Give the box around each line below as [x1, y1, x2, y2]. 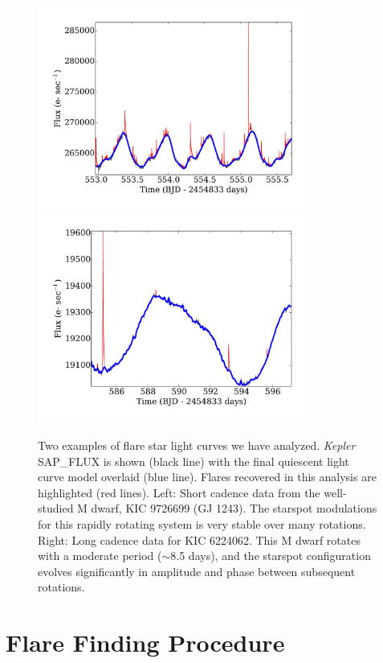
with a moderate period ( [38, 547, 162, 564]
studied [38, 500, 74, 517]
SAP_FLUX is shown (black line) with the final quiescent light [38, 452, 349, 469]
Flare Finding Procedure [6, 626, 285, 659]
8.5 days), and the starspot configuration [170, 547, 371, 564]
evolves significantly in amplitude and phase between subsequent [38, 562, 356, 579]
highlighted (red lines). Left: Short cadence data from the [38, 484, 320, 500]
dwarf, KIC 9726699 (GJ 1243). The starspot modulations [91, 500, 377, 517]
